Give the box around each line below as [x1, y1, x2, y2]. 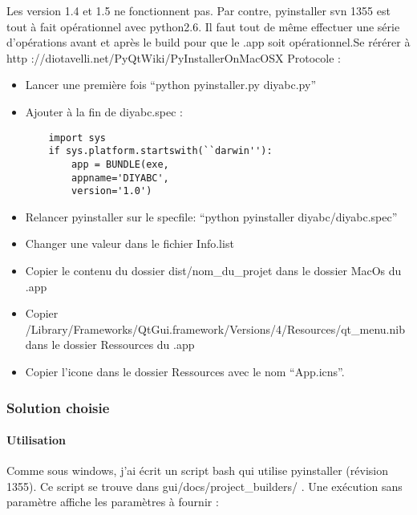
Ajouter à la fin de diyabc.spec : [25, 103, 183, 120]
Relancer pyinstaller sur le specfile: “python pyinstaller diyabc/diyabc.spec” [25, 208, 398, 225]
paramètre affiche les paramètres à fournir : [6, 493, 219, 510]
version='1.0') [71, 185, 152, 197]
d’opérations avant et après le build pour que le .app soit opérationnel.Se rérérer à [6, 34, 411, 51]
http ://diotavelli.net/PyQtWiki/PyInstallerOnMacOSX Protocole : [6, 49, 341, 66]
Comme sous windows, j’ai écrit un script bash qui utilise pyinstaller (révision [6, 462, 388, 479]
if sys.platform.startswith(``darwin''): [48, 145, 273, 157]
